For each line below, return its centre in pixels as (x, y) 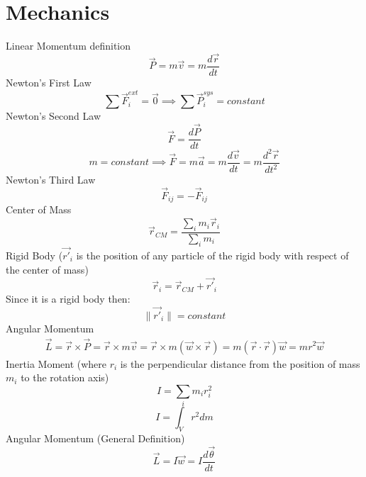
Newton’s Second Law (54, 116)
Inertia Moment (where (56, 363)
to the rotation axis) (65, 377)
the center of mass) (47, 269)
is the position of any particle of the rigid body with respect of (212, 256)
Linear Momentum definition (68, 46)
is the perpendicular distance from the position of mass (240, 363)
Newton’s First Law (49, 82)
